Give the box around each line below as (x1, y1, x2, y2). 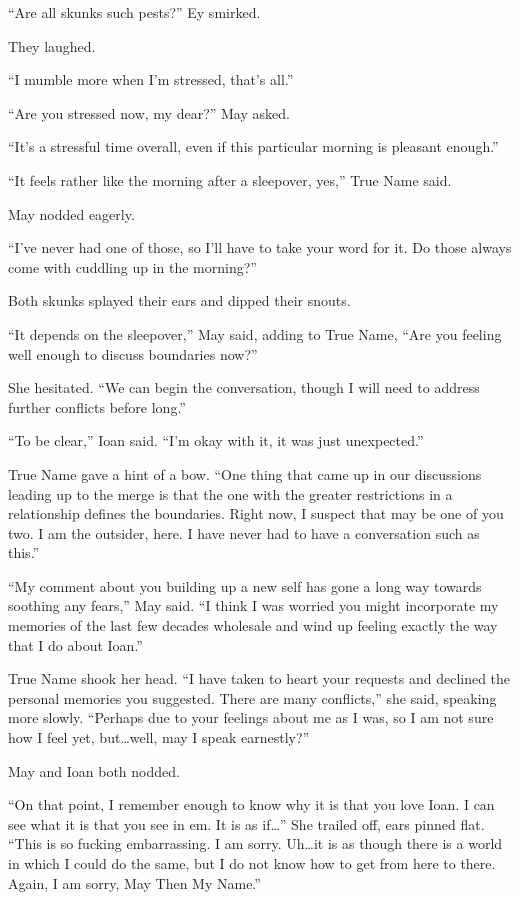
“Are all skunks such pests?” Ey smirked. (8, 2, 261, 22)
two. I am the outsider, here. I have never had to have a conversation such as (8, 522, 480, 543)
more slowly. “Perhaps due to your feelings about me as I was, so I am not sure (8, 707, 494, 728)
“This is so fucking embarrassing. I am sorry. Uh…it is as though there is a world (8, 833, 503, 854)
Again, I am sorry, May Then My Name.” (8, 872, 261, 893)
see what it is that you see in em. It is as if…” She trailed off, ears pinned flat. (8, 813, 485, 834)
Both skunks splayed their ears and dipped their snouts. (8, 290, 351, 311)
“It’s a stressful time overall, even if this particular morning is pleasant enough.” (8, 136, 499, 157)
